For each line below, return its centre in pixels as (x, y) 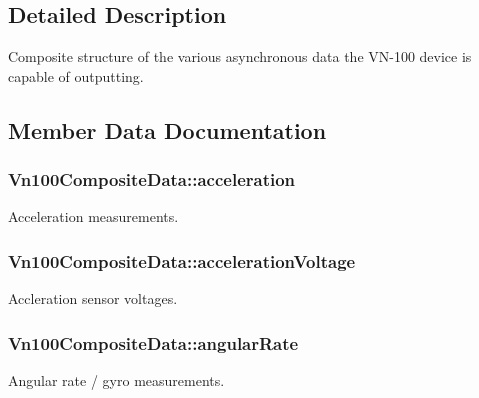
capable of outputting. (76, 75)
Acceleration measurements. (93, 216)
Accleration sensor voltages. (93, 298)
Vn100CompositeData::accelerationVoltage (182, 260)
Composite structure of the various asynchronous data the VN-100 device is (240, 56)
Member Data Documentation (167, 129)
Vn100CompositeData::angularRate (153, 342)
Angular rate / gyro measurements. (116, 380)
